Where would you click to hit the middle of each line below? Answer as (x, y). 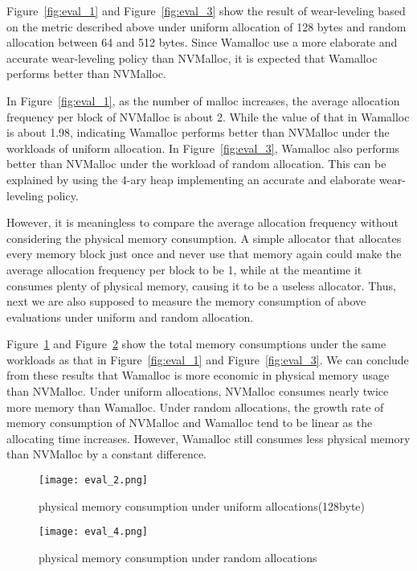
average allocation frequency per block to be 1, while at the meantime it (184, 269)
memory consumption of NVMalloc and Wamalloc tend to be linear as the (190, 423)
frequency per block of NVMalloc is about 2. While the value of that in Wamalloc (208, 116)
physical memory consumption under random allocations (178, 557)
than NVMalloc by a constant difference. (107, 454)
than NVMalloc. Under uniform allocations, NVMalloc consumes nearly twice (198, 391)
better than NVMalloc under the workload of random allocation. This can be (196, 164)
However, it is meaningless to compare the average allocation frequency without (203, 222)
